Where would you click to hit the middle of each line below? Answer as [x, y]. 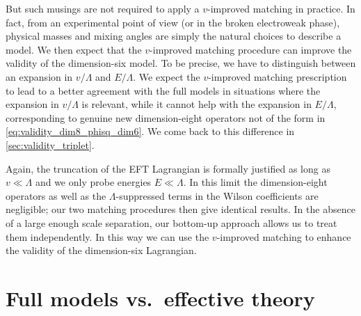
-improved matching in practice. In [281, 8]
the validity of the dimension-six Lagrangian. [101, 250]
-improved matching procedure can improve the [251, 49]
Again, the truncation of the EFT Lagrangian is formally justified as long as [168, 168]
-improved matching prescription [278, 76]
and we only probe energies [93, 182]
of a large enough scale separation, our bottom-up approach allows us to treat [171, 222]
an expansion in [39, 76]
